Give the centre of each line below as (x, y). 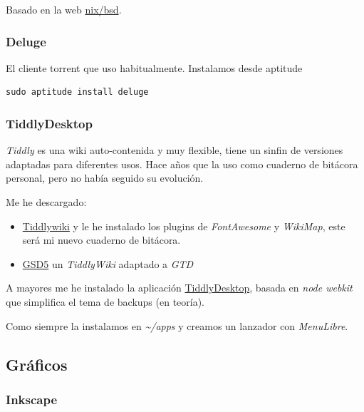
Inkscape (32, 399)
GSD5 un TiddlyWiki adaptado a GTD (108, 263)
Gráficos (37, 364)
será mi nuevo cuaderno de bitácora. (102, 240)
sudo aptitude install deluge (77, 92)
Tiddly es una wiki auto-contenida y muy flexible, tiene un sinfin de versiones (175, 150)
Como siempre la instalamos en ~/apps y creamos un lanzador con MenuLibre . (177, 325)
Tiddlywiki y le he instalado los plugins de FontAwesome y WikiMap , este (184, 226)
